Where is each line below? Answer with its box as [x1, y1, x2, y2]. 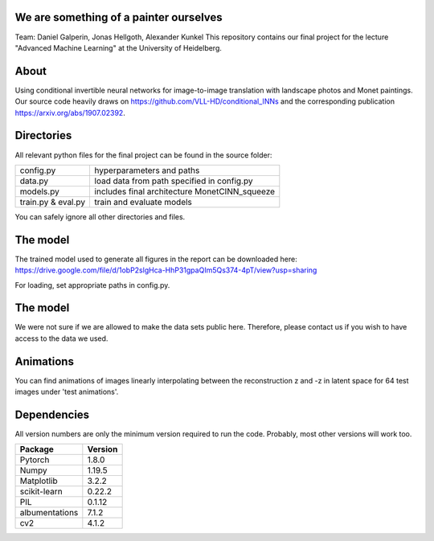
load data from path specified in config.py [94, 175, 253, 186]
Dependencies [14, 408, 90, 421]
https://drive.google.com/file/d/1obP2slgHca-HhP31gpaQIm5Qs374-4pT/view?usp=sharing [14, 265, 317, 275]
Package [19, 444, 54, 455]
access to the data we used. [14, 334, 108, 343]
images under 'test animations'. [14, 387, 119, 397]
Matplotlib [19, 475, 58, 486]
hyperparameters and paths [94, 165, 200, 176]
